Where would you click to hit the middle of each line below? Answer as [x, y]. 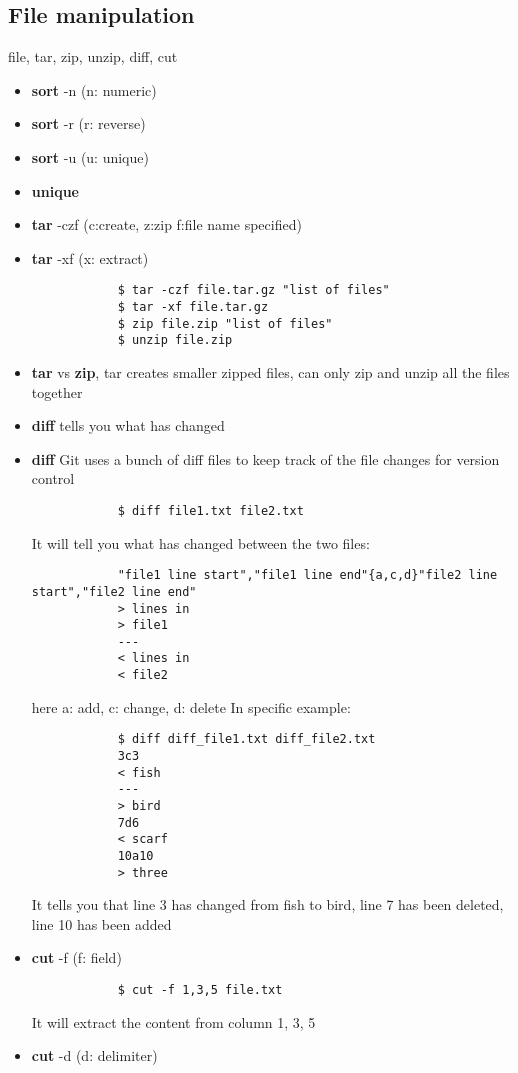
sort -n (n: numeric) [94, 89]
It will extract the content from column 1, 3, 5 [173, 1021]
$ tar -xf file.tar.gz [193, 307]
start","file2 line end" [114, 591]
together [57, 391]
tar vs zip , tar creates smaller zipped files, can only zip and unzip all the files [270, 371]
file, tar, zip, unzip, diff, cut [93, 56]
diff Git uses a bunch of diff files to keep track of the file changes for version [265, 458]
